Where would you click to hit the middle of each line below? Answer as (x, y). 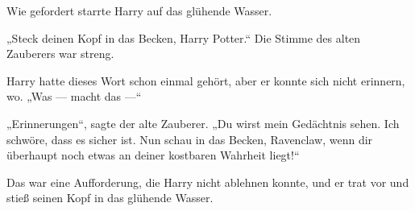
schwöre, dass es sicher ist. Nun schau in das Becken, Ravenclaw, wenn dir (190, 139)
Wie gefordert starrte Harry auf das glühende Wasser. (139, 10)
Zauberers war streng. (60, 54)
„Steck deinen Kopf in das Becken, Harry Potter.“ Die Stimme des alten (184, 37)
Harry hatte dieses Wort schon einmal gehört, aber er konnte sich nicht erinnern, (206, 80)
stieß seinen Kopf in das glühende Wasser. (110, 198)
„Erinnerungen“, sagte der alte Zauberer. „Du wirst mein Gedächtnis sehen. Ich (203, 123)
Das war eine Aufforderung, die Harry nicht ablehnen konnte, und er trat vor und (208, 182)
